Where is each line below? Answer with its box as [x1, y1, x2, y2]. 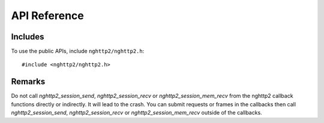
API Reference [11, 9, 84, 22]
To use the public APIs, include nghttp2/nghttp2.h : [11, 48, 145, 55]
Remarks [11, 76, 46, 87]
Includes [11, 32, 44, 42]
